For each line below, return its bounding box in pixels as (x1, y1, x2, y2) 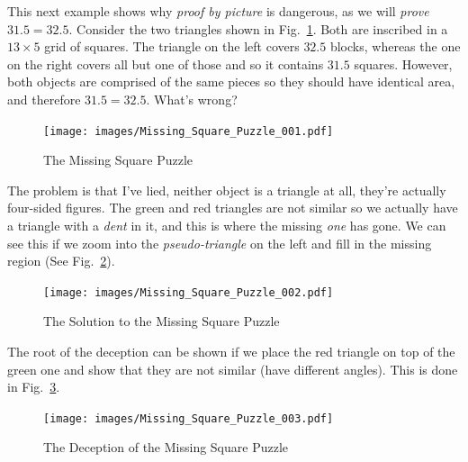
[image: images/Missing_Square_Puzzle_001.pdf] (43, 124, 334, 138)
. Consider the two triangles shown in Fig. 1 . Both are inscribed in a (68, 19, 448, 38)
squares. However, (354, 54, 453, 73)
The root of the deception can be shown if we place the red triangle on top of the (7, 342, 455, 361)
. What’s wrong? (146, 89, 238, 108)
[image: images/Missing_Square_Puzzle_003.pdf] (43, 412, 334, 425)
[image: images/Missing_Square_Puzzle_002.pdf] (43, 285, 334, 299)
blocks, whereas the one (329, 37, 461, 56)
